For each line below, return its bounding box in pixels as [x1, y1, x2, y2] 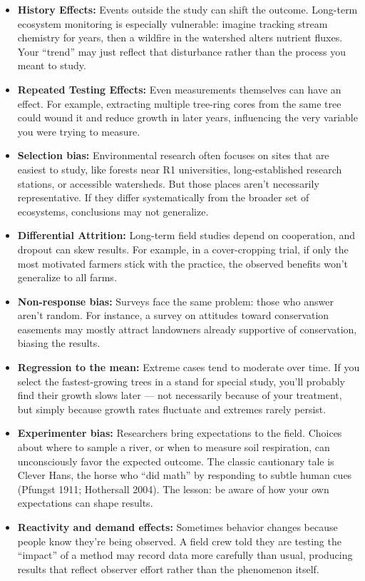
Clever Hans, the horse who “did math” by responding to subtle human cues [17, 468, 352, 483]
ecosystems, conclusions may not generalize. [17, 203, 209, 218]
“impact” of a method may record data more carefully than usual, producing [17, 547, 353, 562]
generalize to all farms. [17, 270, 117, 285]
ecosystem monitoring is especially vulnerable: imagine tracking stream [17, 16, 328, 31]
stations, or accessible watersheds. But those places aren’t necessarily [17, 176, 319, 191]
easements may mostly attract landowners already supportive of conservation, [17, 321, 357, 336]
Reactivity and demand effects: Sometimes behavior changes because [17, 520, 338, 534]
